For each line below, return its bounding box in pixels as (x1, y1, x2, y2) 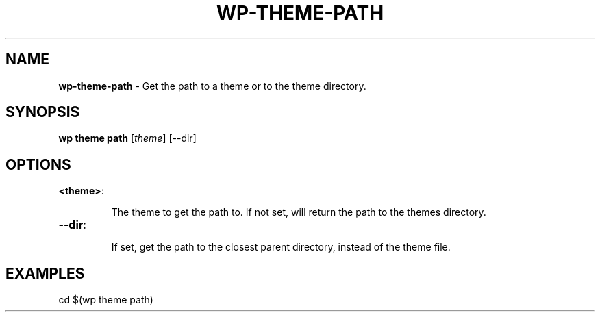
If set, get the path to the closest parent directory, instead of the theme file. (111, 241, 451, 253)
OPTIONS (5, 155, 71, 173)
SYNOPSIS (5, 103, 80, 121)
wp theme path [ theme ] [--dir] (58, 132, 197, 144)
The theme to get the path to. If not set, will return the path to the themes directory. (111, 206, 486, 218)
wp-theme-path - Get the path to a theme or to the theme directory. (58, 79, 366, 92)
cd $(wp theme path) (58, 294, 153, 306)
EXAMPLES (5, 264, 85, 282)
